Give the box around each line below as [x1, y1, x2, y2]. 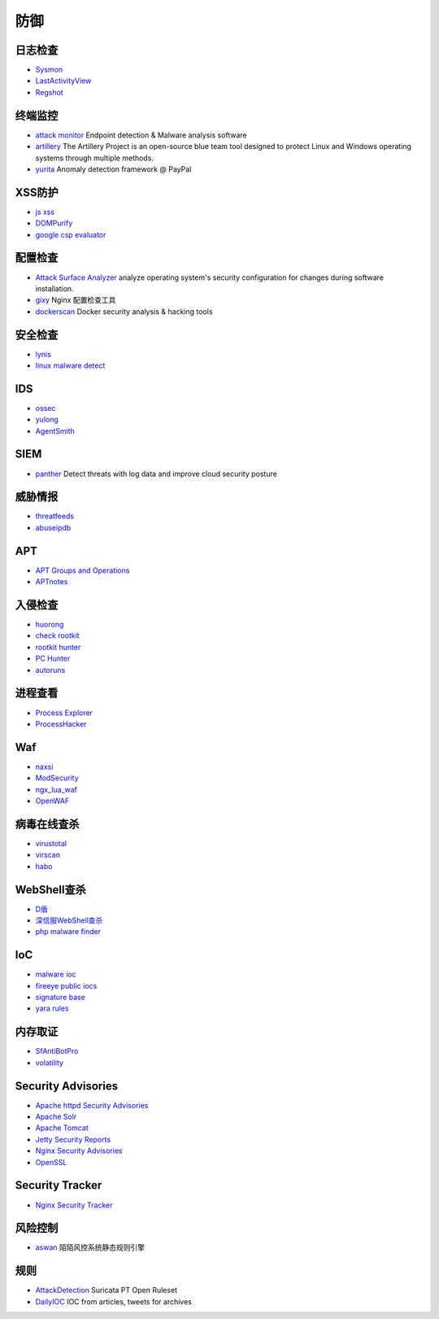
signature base [35, 993, 85, 1002]
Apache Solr [35, 1112, 77, 1122]
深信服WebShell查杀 [35, 915, 103, 925]
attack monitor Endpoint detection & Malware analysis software [35, 130, 247, 140]
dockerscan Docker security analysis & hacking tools [35, 306, 213, 317]
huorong [35, 619, 64, 630]
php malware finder [35, 927, 102, 937]
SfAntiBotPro [35, 1046, 79, 1056]
